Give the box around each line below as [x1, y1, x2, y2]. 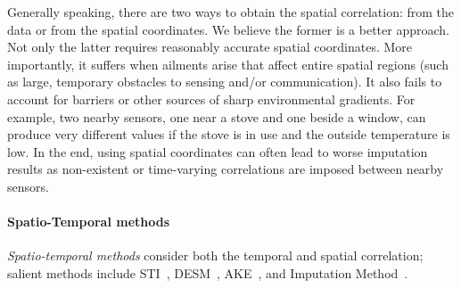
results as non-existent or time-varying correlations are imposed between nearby [7, 160, 444, 178]
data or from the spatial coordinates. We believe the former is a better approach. [7, 20, 449, 38]
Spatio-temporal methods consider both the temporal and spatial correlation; [7, 246, 424, 265]
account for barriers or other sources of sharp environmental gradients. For [7, 89, 416, 108]
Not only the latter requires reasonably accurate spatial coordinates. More [7, 37, 413, 56]
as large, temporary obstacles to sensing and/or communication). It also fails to [7, 72, 442, 91]
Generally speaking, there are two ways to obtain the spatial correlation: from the [7, 3, 455, 21]
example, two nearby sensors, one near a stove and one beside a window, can [7, 107, 426, 126]
